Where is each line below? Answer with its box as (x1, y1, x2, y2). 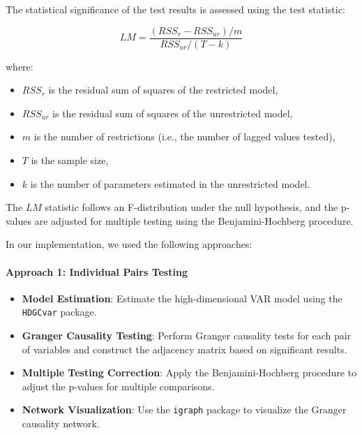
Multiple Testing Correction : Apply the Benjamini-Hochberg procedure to (22, 365, 357, 380)
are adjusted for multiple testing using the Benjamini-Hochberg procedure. (34, 213, 354, 228)
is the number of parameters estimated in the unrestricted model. (30, 176, 310, 191)
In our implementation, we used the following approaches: (6, 237, 252, 251)
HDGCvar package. (22, 304, 97, 319)
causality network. (22, 416, 100, 431)
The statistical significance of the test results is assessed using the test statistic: (6, 2, 345, 16)
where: (6, 59, 33, 73)
